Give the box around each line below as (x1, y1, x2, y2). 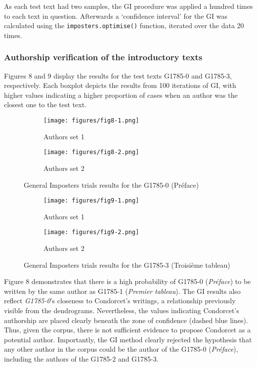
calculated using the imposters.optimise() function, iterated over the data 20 (4, 20, 244, 31)
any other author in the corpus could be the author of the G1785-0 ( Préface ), (4, 344, 238, 354)
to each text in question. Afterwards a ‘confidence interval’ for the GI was (4, 10, 227, 21)
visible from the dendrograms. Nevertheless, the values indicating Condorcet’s (4, 305, 239, 315)
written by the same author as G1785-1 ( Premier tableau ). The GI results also (4, 285, 241, 296)
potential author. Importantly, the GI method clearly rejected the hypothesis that (4, 334, 252, 344)
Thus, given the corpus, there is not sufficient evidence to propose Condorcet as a (4, 325, 251, 335)
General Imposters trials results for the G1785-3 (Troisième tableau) (24, 259, 230, 270)
